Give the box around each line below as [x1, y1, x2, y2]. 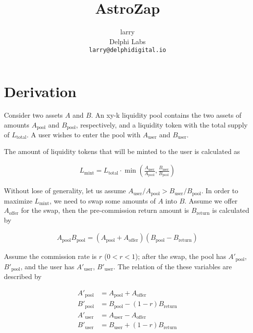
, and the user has [20, 261, 75, 271]
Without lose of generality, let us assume [4, 185, 126, 196]
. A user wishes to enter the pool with [26, 129, 141, 139]
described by [4, 271, 42, 282]
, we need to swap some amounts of [50, 195, 156, 205]
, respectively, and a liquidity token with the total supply [76, 119, 248, 129]
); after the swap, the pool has [135, 251, 227, 261]
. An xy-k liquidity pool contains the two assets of [91, 109, 242, 120]
